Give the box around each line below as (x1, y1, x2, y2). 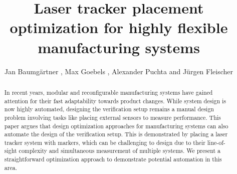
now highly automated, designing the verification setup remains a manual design (4, 105, 214, 113)
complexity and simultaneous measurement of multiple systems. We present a (19, 146, 221, 155)
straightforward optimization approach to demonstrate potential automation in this (4, 155, 222, 163)
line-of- (207, 138, 225, 146)
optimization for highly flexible (10, 17, 228, 38)
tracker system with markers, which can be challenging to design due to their (4, 138, 205, 146)
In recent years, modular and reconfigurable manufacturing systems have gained (4, 88, 213, 96)
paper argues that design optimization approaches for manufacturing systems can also (4, 121, 228, 130)
